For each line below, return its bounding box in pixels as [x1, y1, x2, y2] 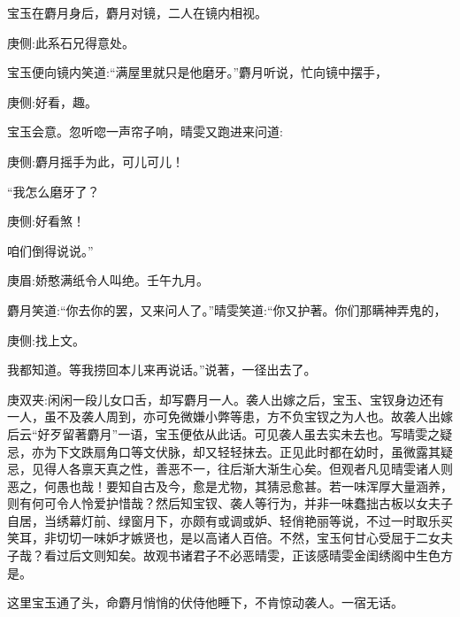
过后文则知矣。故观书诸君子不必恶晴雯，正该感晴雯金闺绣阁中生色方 [56, 546, 453, 565]
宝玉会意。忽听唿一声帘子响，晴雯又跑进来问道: [7, 122, 283, 141]
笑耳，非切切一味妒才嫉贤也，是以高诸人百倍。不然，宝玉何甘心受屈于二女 [7, 528, 441, 547]
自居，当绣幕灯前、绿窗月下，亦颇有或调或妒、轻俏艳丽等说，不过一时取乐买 [7, 511, 453, 529]
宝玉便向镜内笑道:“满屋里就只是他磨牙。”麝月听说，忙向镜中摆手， [7, 63, 388, 81]
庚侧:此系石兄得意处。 [7, 33, 134, 51]
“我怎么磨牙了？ [7, 181, 100, 200]
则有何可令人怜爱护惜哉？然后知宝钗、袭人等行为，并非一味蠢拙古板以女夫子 [7, 494, 453, 513]
